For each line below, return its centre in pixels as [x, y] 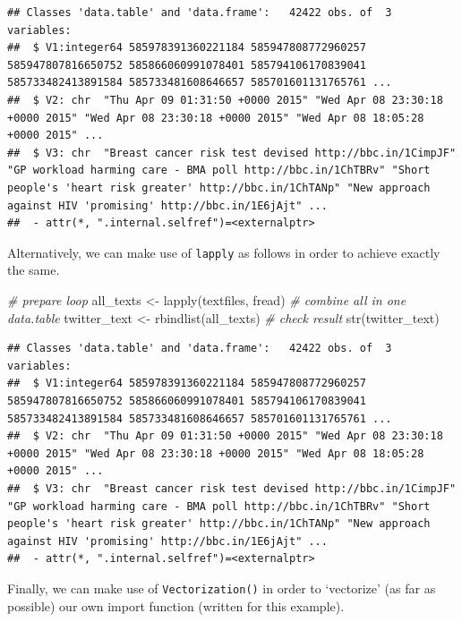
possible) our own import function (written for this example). [176, 605]
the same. [34, 270]
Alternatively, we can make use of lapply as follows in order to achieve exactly [224, 252]
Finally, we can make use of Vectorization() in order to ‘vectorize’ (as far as [222, 588]
